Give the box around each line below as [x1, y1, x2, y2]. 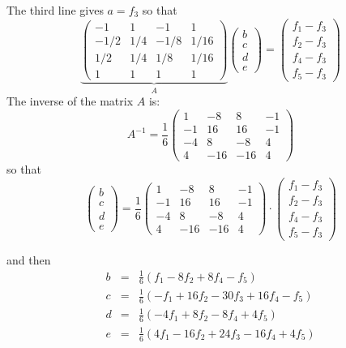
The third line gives [6, 2, 104, 18]
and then [6, 251, 51, 268]
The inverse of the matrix [6, 92, 134, 110]
